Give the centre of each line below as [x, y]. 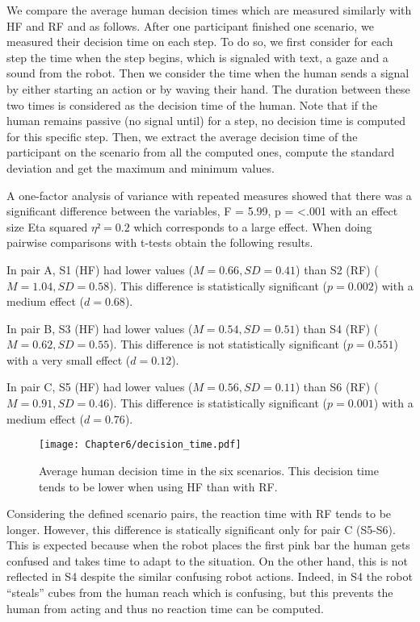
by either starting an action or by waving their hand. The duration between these [208, 88]
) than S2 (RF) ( [337, 269]
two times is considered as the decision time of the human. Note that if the [192, 104]
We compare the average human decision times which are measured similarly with [209, 10]
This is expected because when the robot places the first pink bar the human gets [208, 545]
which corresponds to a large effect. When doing [253, 226]
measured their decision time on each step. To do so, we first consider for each [200, 42]
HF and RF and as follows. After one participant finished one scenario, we [190, 25]
